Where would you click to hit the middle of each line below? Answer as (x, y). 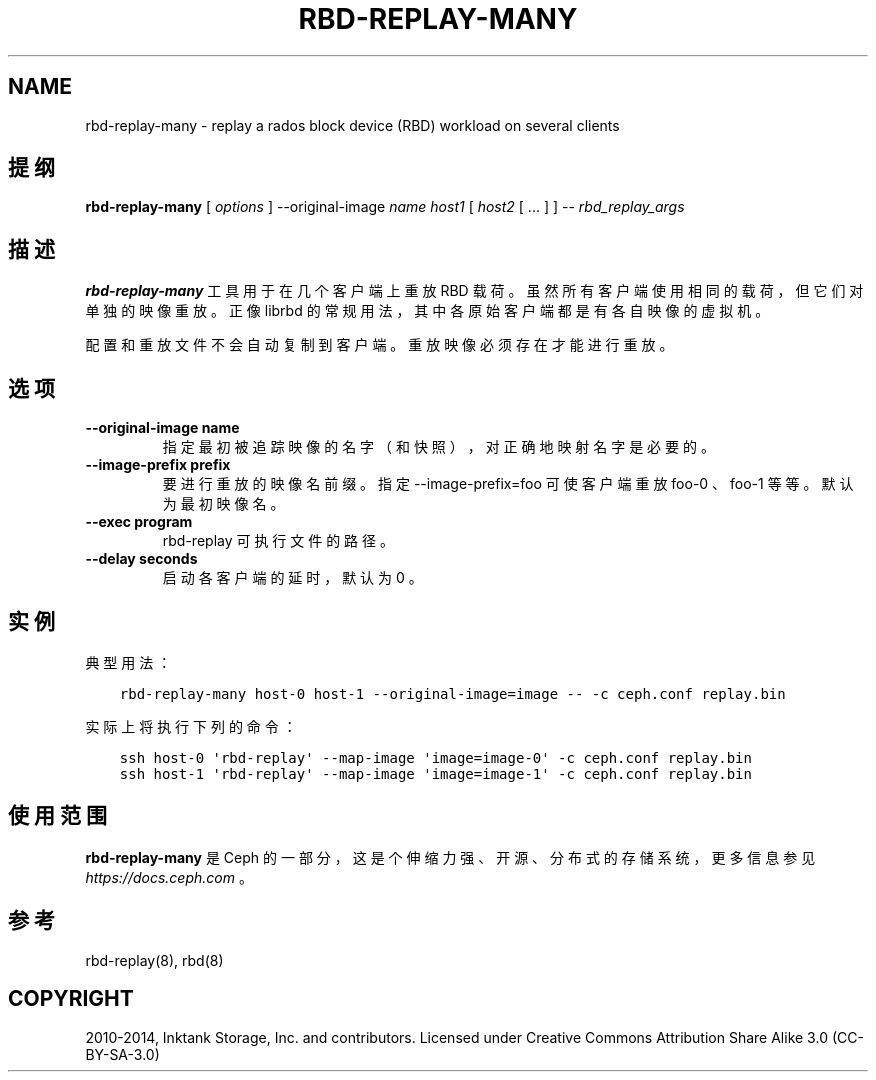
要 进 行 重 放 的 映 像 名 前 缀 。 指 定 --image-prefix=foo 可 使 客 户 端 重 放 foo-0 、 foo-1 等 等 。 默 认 (508, 484)
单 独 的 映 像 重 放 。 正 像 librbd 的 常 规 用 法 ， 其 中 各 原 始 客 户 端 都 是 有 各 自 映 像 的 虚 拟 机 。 (427, 311)
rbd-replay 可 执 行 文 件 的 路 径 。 (278, 541)
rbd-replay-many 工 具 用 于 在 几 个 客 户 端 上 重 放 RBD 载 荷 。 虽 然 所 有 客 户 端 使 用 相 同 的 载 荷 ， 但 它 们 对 (474, 291)
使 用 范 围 (57, 816)
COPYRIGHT (71, 999)
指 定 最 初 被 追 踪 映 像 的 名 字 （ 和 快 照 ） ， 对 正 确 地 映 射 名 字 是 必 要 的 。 (438, 447)
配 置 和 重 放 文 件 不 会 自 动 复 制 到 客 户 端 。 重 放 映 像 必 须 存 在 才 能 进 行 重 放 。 (379, 345)
